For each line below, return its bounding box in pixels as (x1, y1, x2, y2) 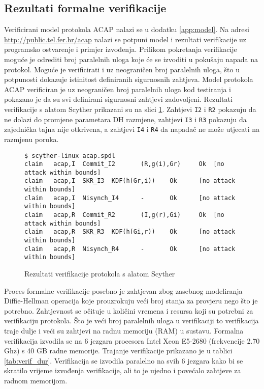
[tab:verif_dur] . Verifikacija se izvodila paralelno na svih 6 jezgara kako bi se (4, 355, 243, 366)
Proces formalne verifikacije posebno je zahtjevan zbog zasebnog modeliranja (4, 285, 243, 296)
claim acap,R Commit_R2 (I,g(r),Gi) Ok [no (24, 211, 224, 219)
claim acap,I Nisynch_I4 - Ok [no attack (24, 194, 236, 202)
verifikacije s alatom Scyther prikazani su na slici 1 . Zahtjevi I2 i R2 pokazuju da (4, 103, 256, 114)
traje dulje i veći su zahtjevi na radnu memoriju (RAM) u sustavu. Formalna (4, 325, 244, 336)
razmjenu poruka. (4, 133, 59, 144)
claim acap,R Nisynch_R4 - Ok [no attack (24, 245, 236, 253)
